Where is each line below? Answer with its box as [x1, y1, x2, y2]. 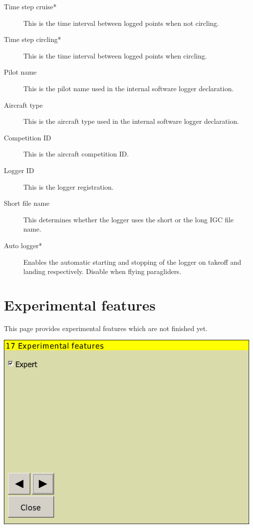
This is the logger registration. [23, 181, 114, 192]
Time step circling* [4, 34, 61, 44]
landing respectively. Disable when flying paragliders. [23, 266, 181, 276]
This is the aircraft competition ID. [23, 149, 129, 159]
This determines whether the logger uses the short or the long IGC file [23, 214, 234, 224]
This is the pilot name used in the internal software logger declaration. [23, 83, 234, 93]
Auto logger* [4, 240, 42, 250]
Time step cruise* [4, 1, 57, 11]
